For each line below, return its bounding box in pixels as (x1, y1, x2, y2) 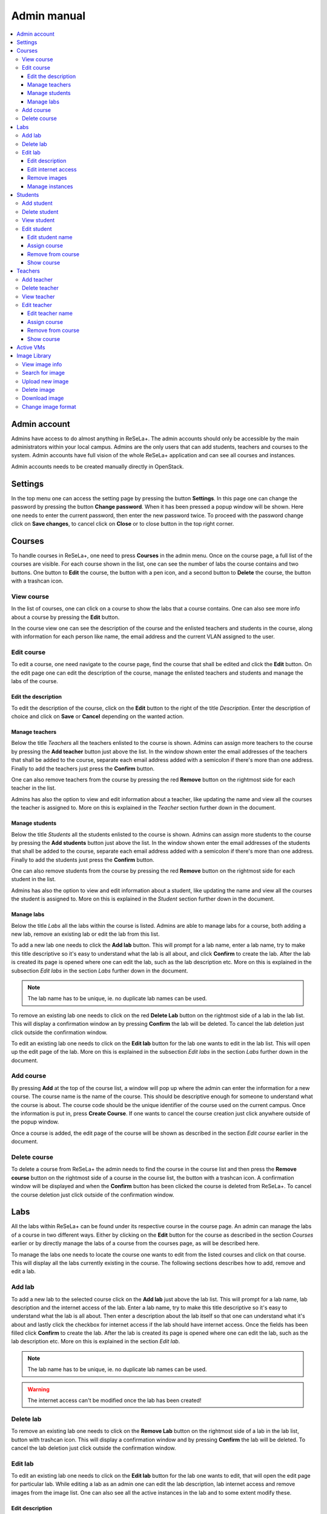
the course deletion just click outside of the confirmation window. (11, 1191, 174, 1198)
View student (22, 217, 55, 224)
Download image (22, 394, 64, 402)
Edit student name (27, 233, 73, 240)
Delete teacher (22, 285, 59, 292)
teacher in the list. (11, 784, 56, 792)
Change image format (22, 403, 76, 410)
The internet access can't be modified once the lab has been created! (27, 1397, 202, 1404)
